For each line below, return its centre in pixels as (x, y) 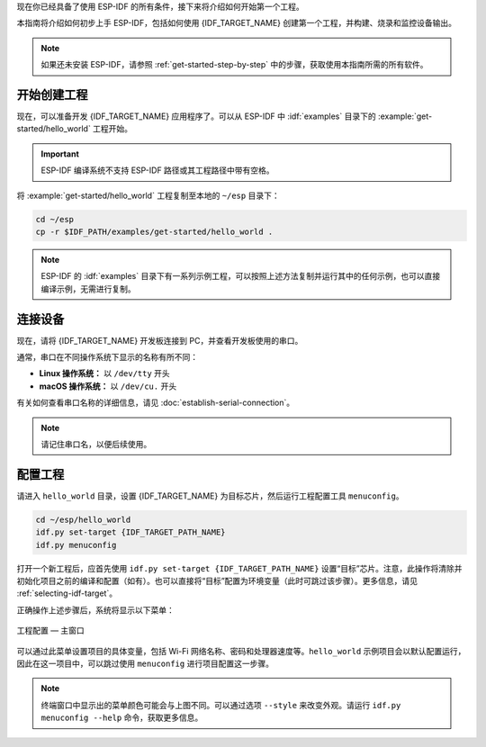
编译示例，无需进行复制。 (88, 289)
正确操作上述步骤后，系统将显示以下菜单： (95, 610)
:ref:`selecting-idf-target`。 (67, 593)
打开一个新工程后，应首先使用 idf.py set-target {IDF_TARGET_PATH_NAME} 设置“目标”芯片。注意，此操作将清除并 (239, 568)
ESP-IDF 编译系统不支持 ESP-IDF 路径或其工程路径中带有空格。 (157, 170)
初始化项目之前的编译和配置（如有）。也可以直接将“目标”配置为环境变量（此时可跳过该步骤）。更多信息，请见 (217, 581)
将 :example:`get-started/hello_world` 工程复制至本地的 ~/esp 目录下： (148, 195)
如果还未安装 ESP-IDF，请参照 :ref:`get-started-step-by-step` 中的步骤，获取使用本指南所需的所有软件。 (234, 65)
